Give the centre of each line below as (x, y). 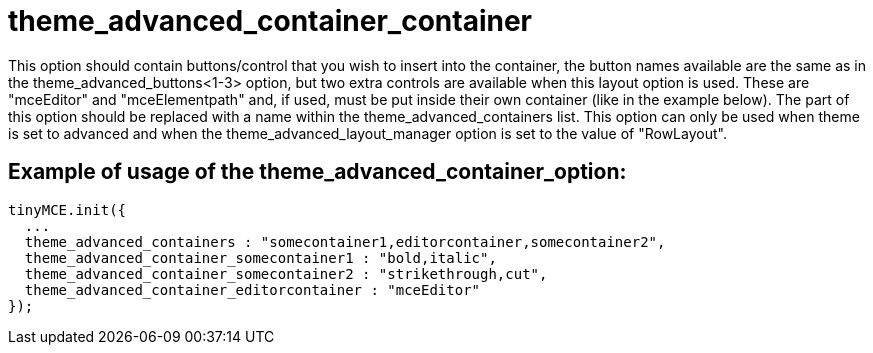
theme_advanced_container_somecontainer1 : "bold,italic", (260, 257)
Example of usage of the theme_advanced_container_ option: (317, 172)
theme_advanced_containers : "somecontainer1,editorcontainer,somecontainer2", (345, 241)
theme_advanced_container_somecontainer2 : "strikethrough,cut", (286, 273)
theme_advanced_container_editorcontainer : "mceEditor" (252, 289)
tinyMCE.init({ (67, 209)
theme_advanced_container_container (270, 21)
